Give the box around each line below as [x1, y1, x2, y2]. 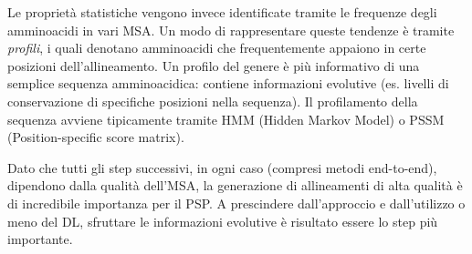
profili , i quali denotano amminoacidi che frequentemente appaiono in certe [7, 38, 426, 57]
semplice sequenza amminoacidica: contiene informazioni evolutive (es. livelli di [7, 74, 449, 93]
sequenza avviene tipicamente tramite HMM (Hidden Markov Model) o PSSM [7, 109, 445, 128]
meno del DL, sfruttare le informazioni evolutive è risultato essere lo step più [7, 211, 438, 230]
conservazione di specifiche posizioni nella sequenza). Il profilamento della [7, 91, 418, 110]
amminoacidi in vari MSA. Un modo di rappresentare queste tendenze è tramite [7, 20, 455, 39]
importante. [7, 229, 73, 249]
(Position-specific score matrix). [7, 127, 184, 147]
